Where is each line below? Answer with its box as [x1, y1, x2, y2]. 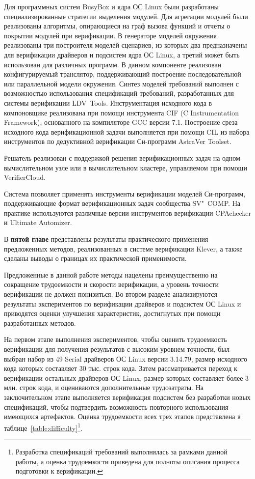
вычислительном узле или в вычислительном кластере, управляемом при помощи [4, 162, 247, 172]
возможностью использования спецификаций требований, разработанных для [4, 88, 234, 98]
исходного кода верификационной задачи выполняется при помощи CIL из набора [4, 126, 250, 137]
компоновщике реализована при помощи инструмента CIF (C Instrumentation [4, 107, 239, 117]
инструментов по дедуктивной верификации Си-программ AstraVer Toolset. [4, 136, 231, 146]
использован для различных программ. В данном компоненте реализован [4, 59, 222, 69]
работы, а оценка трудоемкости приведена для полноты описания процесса [15, 456, 240, 466]
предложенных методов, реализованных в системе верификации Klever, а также [4, 243, 243, 254]
